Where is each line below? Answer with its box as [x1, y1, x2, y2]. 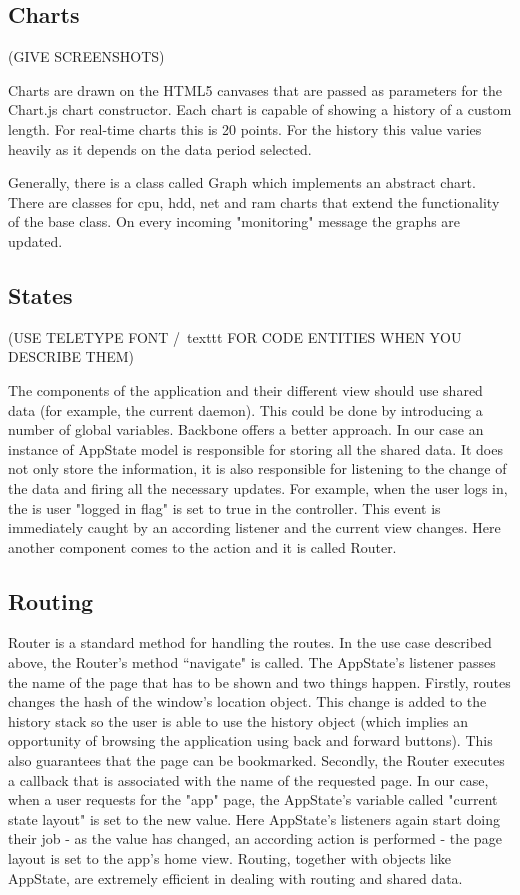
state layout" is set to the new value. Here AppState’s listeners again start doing [8, 808, 500, 829]
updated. [8, 230, 63, 251]
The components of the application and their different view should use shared [8, 379, 483, 400]
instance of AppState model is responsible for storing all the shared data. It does [8, 438, 503, 459]
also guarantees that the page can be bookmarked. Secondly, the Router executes [8, 750, 505, 771]
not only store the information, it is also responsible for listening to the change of [8, 458, 507, 479]
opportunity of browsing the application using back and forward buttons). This [8, 730, 493, 751]
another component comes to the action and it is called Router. [8, 536, 397, 557]
